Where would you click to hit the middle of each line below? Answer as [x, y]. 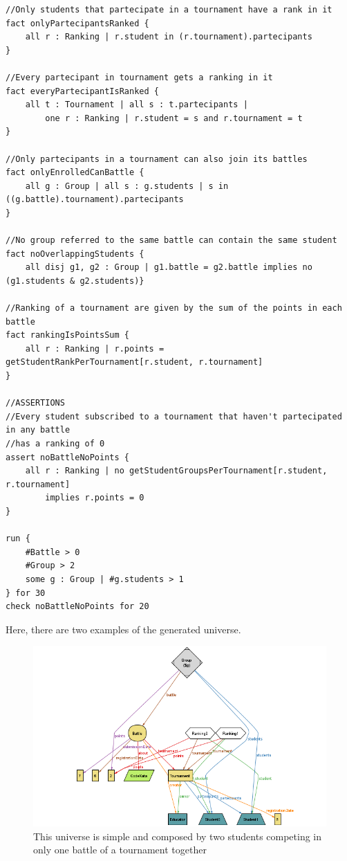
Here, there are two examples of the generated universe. [123, 629]
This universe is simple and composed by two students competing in [178, 836]
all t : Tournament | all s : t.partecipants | [137, 105]
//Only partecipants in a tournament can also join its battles [157, 159]
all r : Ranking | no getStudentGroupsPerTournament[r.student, [176, 471]
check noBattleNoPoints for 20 [77, 607]
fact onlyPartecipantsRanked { [77, 23]
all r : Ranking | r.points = [95, 348]
